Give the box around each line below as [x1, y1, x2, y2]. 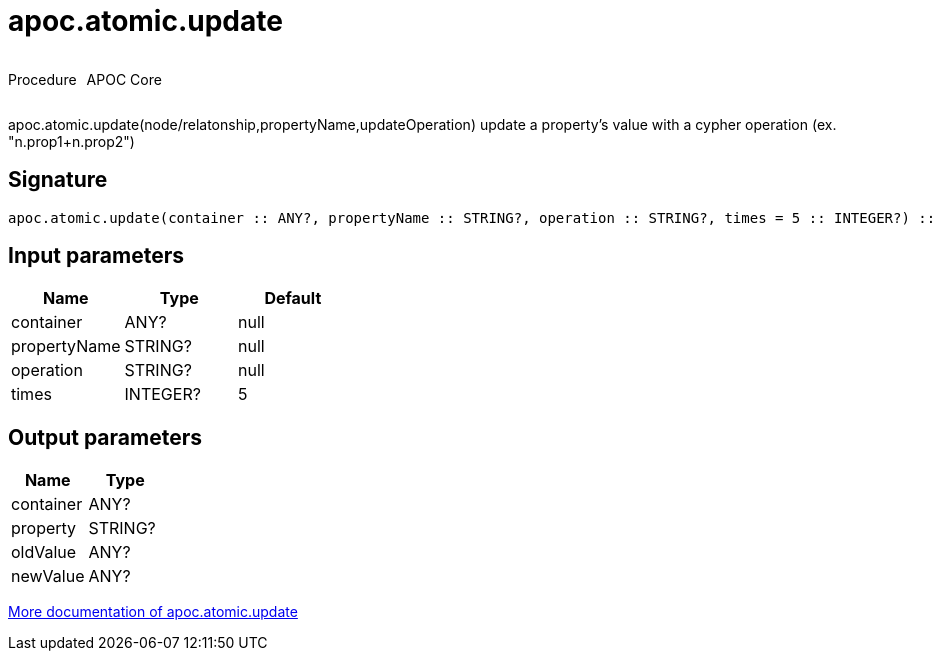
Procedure [8, 70, 77, 88]
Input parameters [8, 243, 185, 269]
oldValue [11, 542, 77, 563]
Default [264, 288, 322, 309]
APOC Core [86, 70, 162, 88]
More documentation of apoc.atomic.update [8, 603, 298, 621]
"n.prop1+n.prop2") [8, 132, 135, 150]
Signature [8, 167, 108, 193]
